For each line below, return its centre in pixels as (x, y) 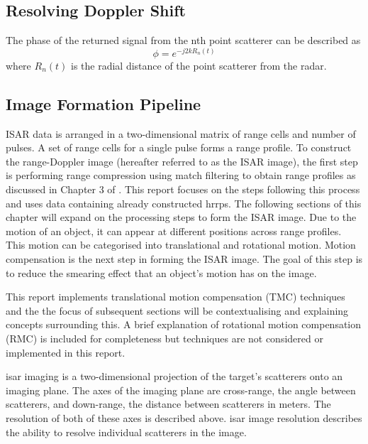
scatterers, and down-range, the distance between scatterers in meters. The (168, 404)
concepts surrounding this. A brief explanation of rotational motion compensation (184, 324)
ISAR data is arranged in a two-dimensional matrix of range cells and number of (181, 133)
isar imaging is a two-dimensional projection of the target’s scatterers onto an (174, 376)
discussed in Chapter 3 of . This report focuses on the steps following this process (183, 189)
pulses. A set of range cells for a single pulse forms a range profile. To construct (179, 147)
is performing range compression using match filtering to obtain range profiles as (181, 175)
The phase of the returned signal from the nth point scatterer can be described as (183, 40)
